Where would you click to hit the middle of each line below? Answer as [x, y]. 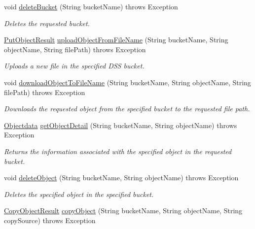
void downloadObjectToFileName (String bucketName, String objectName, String [127, 82]
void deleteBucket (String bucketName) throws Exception [91, 6]
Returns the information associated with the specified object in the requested [118, 151]
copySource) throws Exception [50, 220]
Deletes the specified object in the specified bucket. [79, 194]
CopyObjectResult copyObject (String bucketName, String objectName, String [123, 211]
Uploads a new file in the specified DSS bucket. [74, 66]
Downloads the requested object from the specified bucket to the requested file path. [127, 109]
